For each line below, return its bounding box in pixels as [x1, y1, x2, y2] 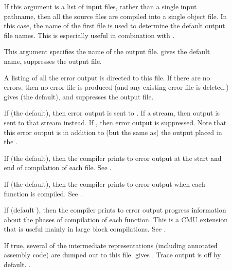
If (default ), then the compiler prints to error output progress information [4, 205, 226, 215]
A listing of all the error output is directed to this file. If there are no [4, 72, 210, 82]
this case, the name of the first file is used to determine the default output [4, 20, 225, 31]
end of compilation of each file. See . [4, 162, 112, 173]
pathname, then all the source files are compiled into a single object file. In [4, 11, 227, 21]
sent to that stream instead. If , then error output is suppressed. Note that [4, 117, 227, 127]
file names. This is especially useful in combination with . [4, 30, 175, 40]
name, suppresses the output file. [4, 56, 102, 66]
